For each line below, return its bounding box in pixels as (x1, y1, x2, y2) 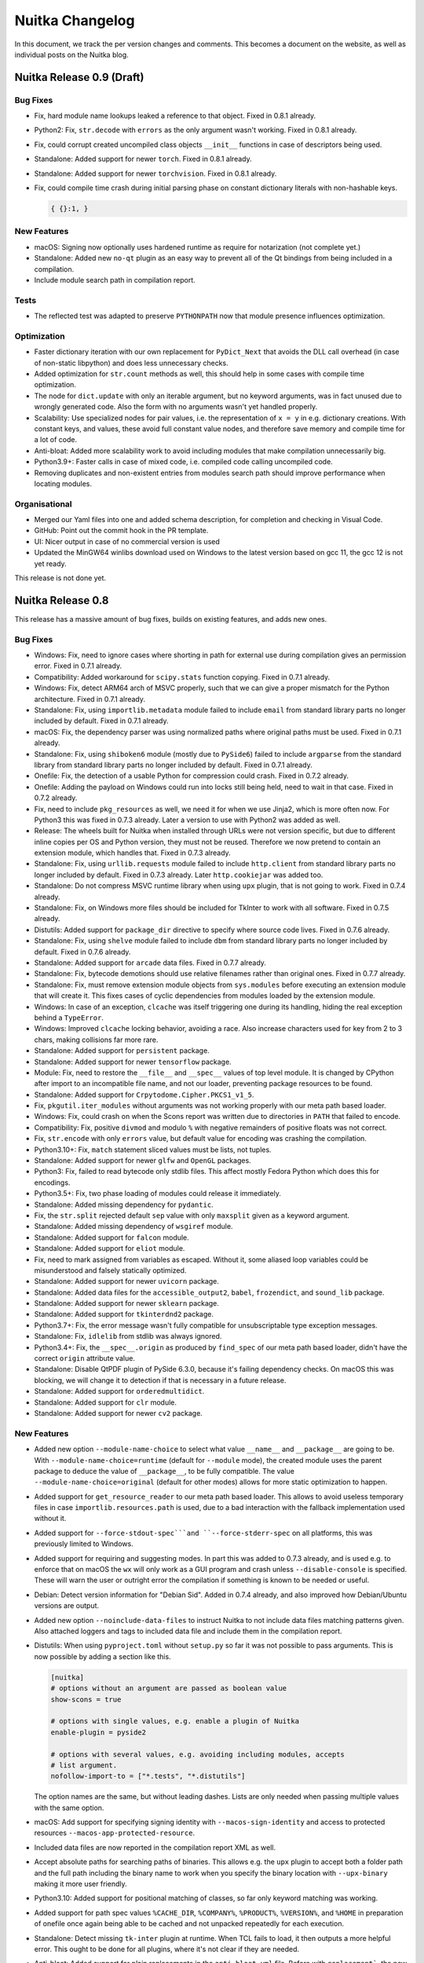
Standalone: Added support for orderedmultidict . (34, 1387, 205, 1396)
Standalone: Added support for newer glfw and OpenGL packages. (34, 1156, 251, 1165)
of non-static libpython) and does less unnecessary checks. (34, 358, 228, 367)
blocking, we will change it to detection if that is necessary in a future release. (34, 1375, 287, 1385)
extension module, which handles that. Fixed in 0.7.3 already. (34, 848, 231, 857)
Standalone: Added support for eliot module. (34, 1244, 185, 1253)
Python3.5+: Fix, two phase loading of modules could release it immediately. (34, 1189, 282, 1198)
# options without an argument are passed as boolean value (50, 1684, 287, 1693)
